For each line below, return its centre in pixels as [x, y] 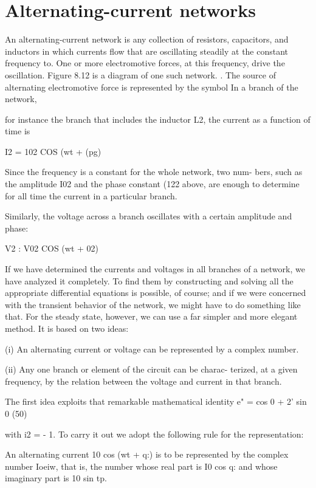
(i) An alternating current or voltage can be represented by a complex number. [152, 349]
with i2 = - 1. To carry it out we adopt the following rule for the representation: [154, 434]
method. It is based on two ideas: [67, 328]
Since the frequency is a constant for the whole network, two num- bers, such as [154, 172]
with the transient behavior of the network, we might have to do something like [153, 304]
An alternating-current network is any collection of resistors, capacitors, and [147, 39]
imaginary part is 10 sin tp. [56, 478]
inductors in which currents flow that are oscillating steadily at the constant [147, 51]
